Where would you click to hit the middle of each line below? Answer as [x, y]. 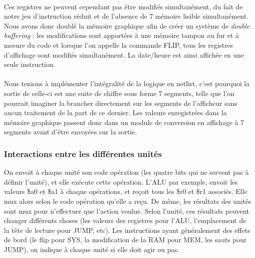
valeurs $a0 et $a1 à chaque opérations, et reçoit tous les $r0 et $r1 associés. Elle [126, 191]
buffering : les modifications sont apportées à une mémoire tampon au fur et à [122, 35]
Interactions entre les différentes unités [83, 153]
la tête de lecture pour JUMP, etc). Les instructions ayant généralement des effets [127, 230]
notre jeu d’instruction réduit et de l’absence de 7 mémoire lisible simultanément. [126, 16]
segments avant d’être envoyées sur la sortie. [71, 132]
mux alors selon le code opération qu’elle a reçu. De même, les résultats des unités [128, 201]
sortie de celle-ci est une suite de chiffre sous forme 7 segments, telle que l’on [119, 93]
